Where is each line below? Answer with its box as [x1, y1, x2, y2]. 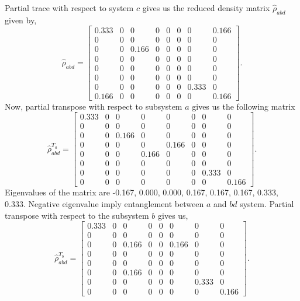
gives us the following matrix [192, 100, 295, 112]
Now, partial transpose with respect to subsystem [5, 100, 182, 112]
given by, [5, 13, 37, 26]
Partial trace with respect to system [5, 2, 134, 13]
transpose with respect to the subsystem [5, 209, 149, 221]
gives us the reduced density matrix [142, 2, 270, 13]
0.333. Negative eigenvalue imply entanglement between [5, 198, 204, 210]
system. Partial [240, 198, 294, 210]
